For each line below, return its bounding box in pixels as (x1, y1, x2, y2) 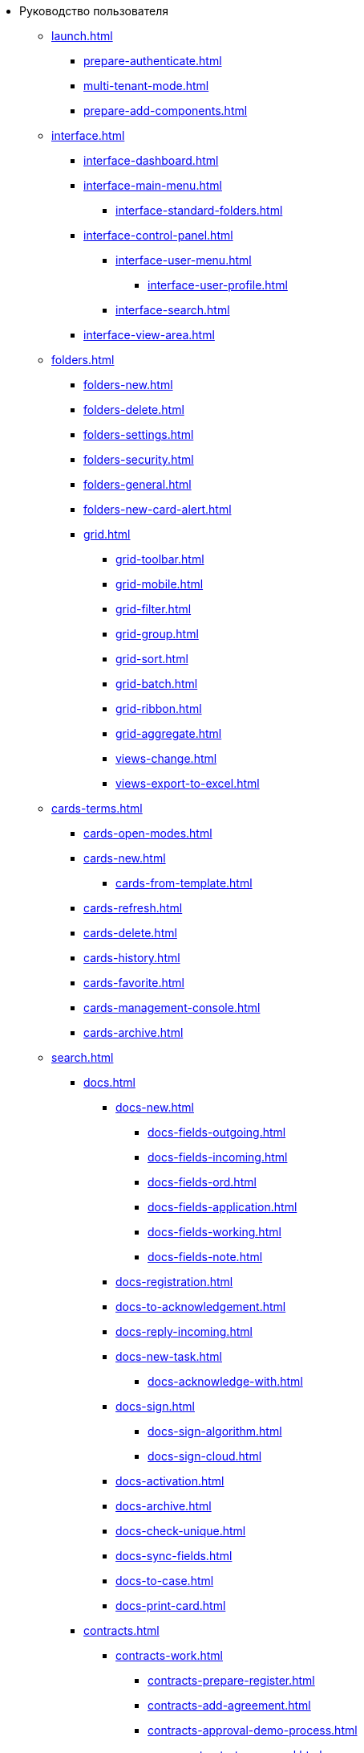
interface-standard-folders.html (115, 203, 283, 217)
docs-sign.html (115, 1399, 195, 1413)
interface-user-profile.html (148, 278, 288, 292)
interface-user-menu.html (115, 253, 252, 267)
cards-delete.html (83, 926, 177, 940)
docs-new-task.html (115, 1350, 222, 1363)
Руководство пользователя (19, 4, 168, 18)
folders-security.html (83, 453, 194, 466)
